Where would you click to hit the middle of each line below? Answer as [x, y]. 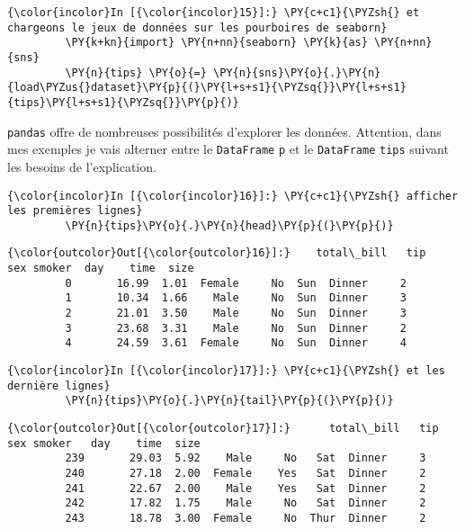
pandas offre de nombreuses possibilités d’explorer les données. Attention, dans [224, 131]
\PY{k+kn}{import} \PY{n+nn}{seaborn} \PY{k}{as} [216, 43]
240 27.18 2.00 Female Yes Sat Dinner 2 [246, 473]
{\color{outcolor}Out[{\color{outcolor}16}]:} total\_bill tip [217, 253]
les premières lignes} [75, 211]
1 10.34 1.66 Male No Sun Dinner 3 [236, 298]
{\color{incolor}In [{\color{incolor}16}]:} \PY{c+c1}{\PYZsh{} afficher [233, 196]
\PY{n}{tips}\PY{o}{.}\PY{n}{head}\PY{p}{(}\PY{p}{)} [229, 225]
